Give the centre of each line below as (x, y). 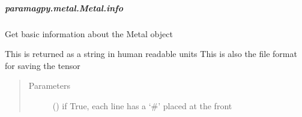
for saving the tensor (43, 65)
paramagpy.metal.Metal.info (64, 7)
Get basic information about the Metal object (89, 33)
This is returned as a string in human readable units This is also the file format (151, 54)
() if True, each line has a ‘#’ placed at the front (142, 105)
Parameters (49, 85)
